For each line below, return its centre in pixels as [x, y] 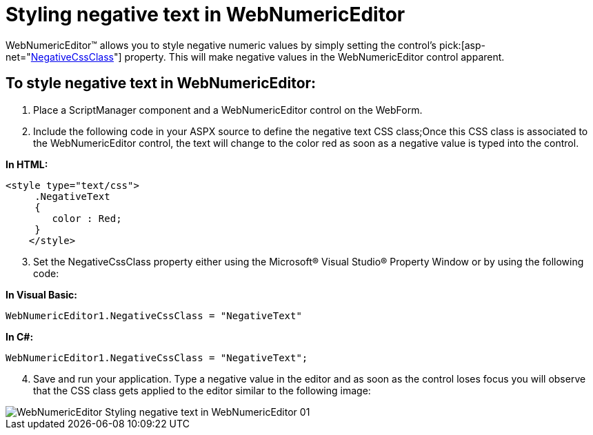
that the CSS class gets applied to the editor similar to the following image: [202, 390]
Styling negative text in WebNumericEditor [205, 14]
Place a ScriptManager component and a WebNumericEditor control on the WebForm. [228, 110]
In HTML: [27, 164]
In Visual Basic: [41, 294]
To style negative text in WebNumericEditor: [161, 83]
